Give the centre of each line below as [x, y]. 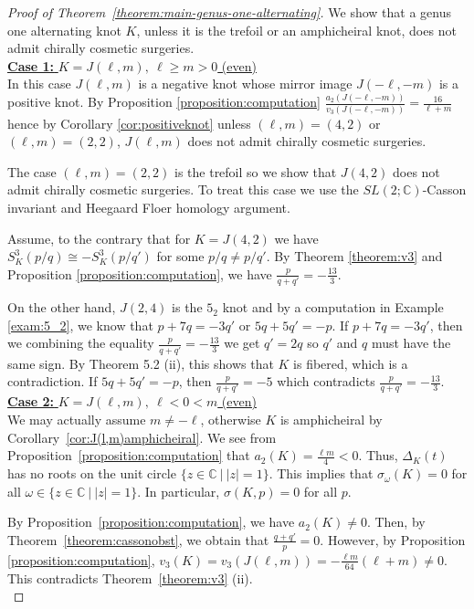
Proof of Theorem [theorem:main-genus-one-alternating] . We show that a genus [229, 12]
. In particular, [179, 491]
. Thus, [378, 455]
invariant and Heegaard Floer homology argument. [149, 207]
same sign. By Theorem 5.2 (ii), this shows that [141, 363]
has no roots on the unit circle [92, 473]
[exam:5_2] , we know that [80, 325]
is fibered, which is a [351, 363]
